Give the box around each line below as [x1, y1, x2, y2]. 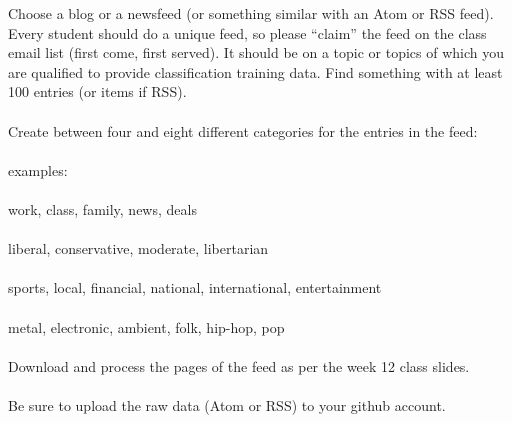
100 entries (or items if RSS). [8, 81, 187, 102]
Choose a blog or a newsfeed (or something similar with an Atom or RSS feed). [8, 3, 494, 23]
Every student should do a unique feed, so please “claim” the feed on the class [8, 22, 487, 43]
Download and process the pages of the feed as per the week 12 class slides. [8, 355, 470, 376]
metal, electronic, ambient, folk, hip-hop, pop [8, 316, 285, 337]
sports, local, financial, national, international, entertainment [8, 277, 382, 298]
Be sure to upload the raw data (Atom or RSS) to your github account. [8, 394, 446, 415]
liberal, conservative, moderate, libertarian [8, 238, 269, 259]
